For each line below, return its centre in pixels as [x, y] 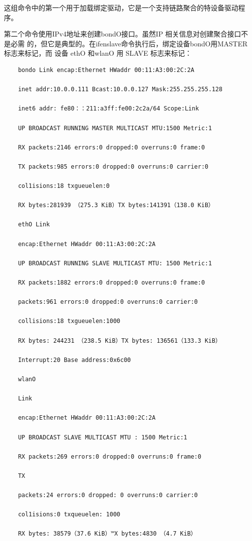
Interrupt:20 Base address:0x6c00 [74, 360]
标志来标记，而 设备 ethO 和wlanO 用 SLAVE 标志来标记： [98, 53]
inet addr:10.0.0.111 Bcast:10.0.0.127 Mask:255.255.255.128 [120, 90]
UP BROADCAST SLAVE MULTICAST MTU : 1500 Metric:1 [103, 437]
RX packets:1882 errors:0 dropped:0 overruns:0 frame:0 [111, 283]
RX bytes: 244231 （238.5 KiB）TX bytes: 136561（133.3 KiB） [120, 341]
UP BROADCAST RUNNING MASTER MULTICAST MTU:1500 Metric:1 [115, 128]
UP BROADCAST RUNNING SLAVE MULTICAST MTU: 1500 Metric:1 [115, 263]
